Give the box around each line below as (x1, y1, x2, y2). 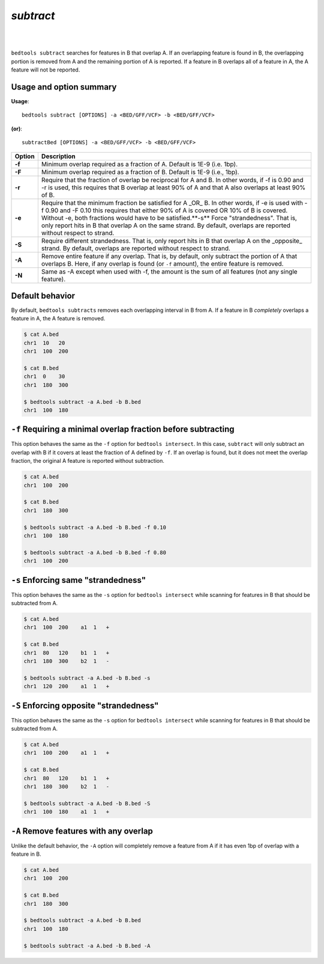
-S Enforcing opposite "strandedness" (11, 700, 159, 710)
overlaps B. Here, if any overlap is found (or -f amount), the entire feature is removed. (41, 259, 284, 267)
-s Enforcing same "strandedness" (11, 575, 146, 585)
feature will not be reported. (11, 66, 80, 73)
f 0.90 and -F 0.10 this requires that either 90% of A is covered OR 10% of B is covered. (41, 206, 288, 215)
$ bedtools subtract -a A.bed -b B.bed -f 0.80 (23, 549, 166, 556)
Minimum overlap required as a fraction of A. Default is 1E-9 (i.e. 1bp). (41, 160, 238, 168)
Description (41, 152, 76, 160)
